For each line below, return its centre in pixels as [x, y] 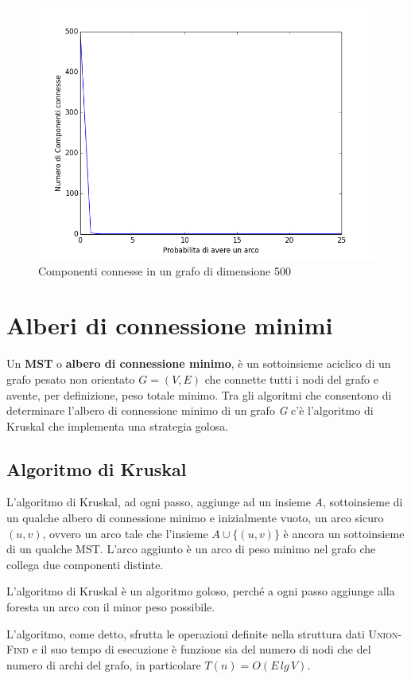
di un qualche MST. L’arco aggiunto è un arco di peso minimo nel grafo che [191, 549]
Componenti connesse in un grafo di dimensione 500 [165, 270]
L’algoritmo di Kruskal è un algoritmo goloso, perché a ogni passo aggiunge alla [201, 591]
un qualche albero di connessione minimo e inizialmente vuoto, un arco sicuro [195, 518]
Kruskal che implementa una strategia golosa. [118, 425]
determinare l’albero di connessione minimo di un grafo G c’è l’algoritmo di [190, 410]
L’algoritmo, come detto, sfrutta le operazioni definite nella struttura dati [186, 633]
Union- [385, 633]
